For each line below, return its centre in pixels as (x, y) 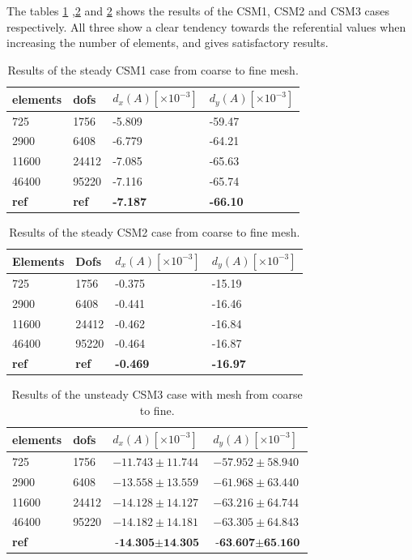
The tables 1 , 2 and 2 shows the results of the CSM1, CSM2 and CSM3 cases (198, 11)
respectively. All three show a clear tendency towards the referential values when (206, 26)
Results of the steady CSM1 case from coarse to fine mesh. (153, 69)
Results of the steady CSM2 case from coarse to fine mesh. (155, 232)
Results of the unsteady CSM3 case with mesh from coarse (157, 394)
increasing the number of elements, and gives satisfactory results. (168, 43)
